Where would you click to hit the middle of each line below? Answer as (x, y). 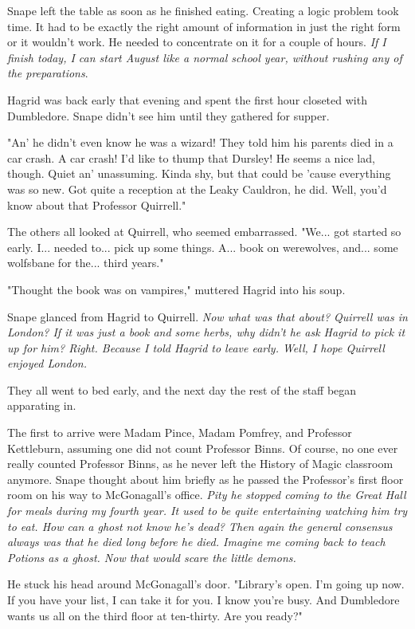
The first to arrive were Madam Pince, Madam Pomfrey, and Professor (180, 432)
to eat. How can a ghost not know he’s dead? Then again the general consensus (200, 526)
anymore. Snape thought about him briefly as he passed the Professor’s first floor (206, 479)
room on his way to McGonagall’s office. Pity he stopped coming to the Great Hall (207, 495)
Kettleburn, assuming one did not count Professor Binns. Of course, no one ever (203, 448)
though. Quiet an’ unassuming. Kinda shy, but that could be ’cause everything (199, 173)
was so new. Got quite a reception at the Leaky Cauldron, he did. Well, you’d (197, 189)
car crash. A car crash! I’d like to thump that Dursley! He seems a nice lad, (191, 157)
